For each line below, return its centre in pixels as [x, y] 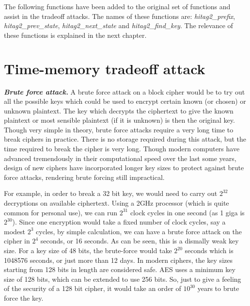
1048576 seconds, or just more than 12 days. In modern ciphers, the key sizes [118, 260]
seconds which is [209, 250]
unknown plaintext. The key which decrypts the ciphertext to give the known [119, 110]
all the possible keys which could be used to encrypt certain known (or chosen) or [125, 101]
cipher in [17, 241]
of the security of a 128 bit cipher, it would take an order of [93, 288]
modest [15, 231]
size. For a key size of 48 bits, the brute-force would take [88, 250]
